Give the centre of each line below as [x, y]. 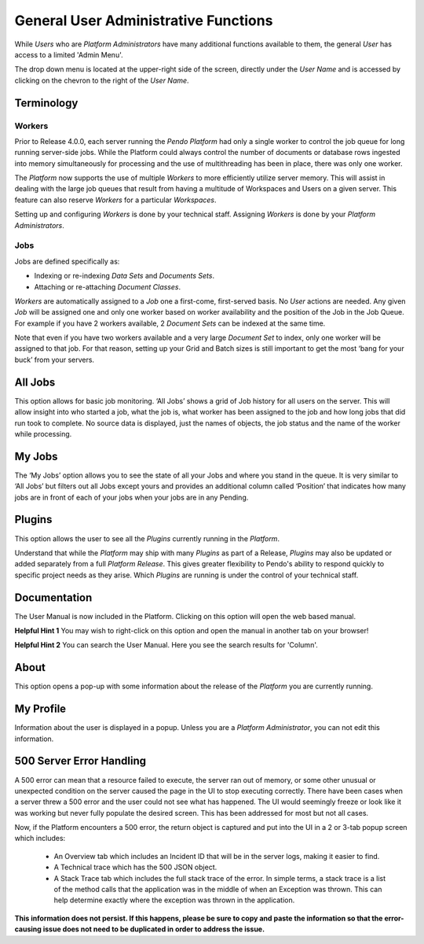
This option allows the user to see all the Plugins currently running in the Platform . [147, 538]
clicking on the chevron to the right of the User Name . [102, 80]
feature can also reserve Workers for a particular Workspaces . [115, 200]
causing [28, 929]
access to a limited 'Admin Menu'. [69, 54]
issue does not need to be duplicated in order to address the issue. [154, 929]
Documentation [53, 597]
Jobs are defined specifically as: [67, 261]
